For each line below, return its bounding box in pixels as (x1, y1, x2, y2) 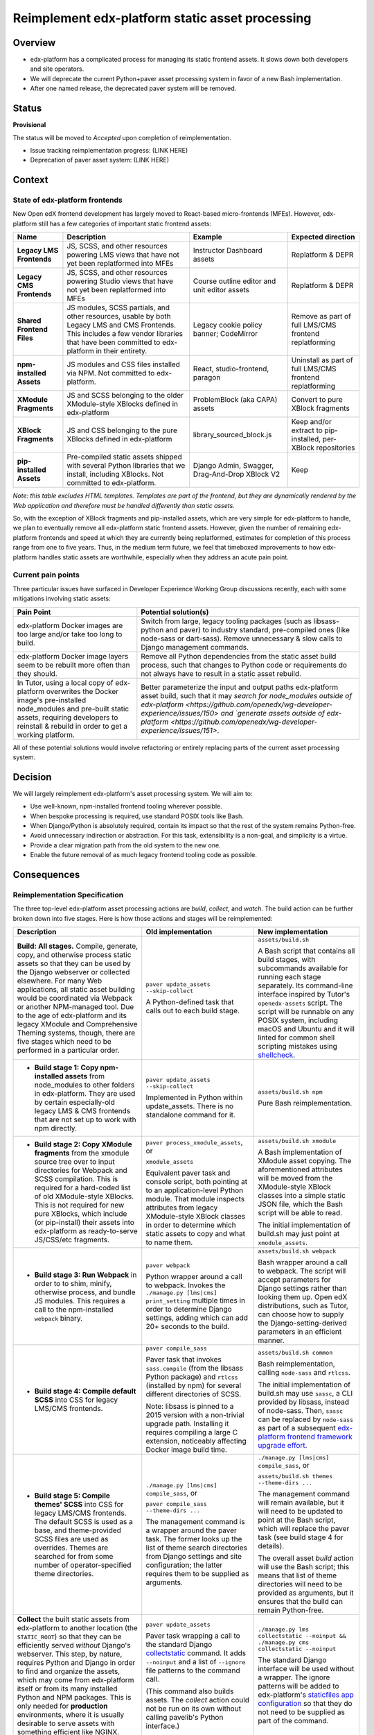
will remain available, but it (258, 1498, 344, 1507)
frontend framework (287, 1432, 353, 1441)
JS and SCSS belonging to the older (66, 391, 184, 400)
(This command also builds (145, 1686, 234, 1696)
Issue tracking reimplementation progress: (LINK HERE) (30, 146, 188, 154)
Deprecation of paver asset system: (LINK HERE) (30, 156, 170, 164)
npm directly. (34, 1124, 78, 1133)
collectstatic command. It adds (145, 1648, 246, 1658)
